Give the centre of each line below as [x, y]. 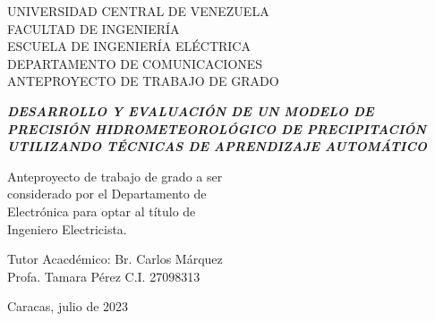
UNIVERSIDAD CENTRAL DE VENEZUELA [138, 11]
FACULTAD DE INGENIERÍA [94, 28]
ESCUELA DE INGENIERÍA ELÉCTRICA [129, 46]
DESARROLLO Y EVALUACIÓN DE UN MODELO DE [191, 110]
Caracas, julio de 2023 [68, 306]
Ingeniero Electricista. [67, 228]
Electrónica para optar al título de [102, 211]
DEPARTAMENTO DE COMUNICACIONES [135, 63]
